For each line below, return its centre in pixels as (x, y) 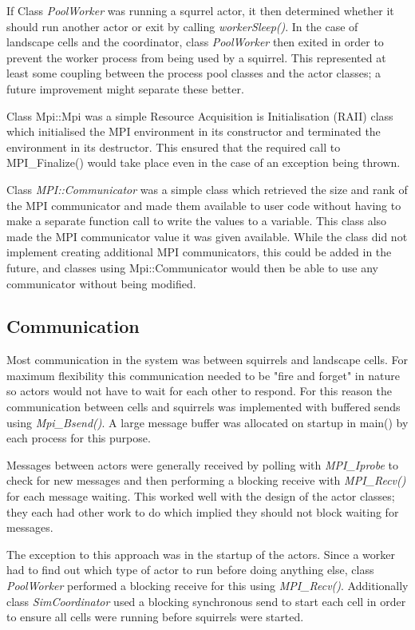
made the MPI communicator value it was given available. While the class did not (207, 236)
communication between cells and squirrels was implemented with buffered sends (204, 407)
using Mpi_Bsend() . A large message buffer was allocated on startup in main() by (207, 422)
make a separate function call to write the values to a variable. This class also (197, 221)
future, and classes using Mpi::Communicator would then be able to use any (192, 267)
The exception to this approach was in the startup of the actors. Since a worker (201, 554)
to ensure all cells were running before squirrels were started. (155, 617)
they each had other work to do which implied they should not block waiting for (203, 511)
